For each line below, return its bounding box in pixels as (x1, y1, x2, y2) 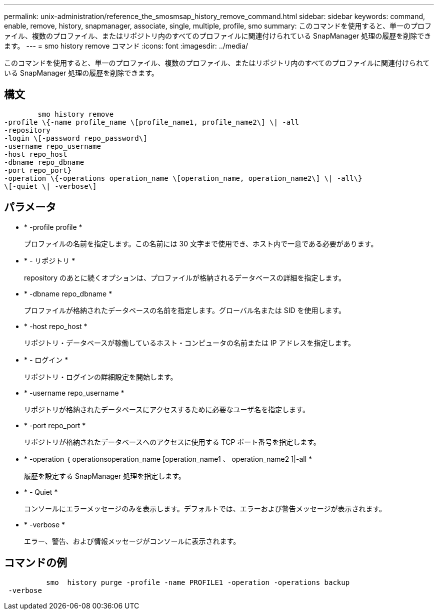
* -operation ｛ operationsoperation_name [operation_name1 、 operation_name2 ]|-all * (24, 454, 312, 463)
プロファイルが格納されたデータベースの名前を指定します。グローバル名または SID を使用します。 (24, 305, 346, 315)
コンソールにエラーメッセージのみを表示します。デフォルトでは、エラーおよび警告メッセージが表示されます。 (24, 504, 386, 513)
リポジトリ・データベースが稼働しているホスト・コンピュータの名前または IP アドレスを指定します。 (24, 338, 355, 347)
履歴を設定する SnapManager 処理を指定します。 (24, 471, 185, 480)
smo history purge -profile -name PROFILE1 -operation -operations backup (46, 578, 350, 586)
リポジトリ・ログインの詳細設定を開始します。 (24, 372, 177, 381)
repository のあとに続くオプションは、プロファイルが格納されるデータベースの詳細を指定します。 (24, 273, 345, 282)
